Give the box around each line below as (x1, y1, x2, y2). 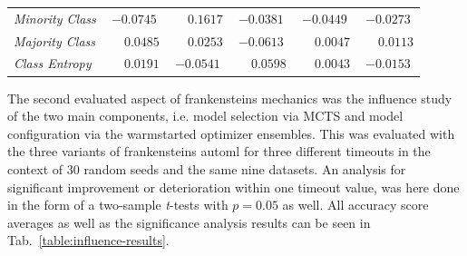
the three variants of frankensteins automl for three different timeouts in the (7, 142, 431, 161)
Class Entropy (14, 54, 92, 73)
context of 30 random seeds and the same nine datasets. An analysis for (7, 159, 406, 178)
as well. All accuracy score (282, 195, 429, 214)
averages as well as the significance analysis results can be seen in (7, 212, 371, 231)
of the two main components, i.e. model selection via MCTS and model (7, 106, 404, 125)
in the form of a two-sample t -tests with (7, 195, 229, 214)
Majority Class (14, 31, 96, 50)
